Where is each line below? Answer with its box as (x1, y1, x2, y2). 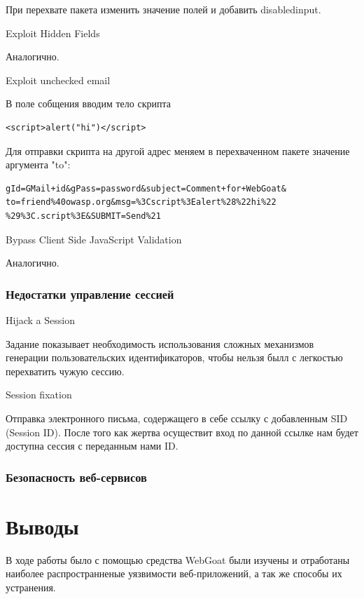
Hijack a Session (6, 312, 75, 327)
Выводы (6, 511, 79, 540)
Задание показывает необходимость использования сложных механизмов (6, 336, 314, 351)
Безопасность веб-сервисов (6, 468, 147, 485)
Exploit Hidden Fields (6, 25, 100, 40)
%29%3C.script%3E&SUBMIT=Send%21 (6, 210, 161, 221)
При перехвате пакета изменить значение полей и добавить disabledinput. (6, 2, 321, 16)
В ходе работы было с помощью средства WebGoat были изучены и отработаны (6, 552, 350, 567)
